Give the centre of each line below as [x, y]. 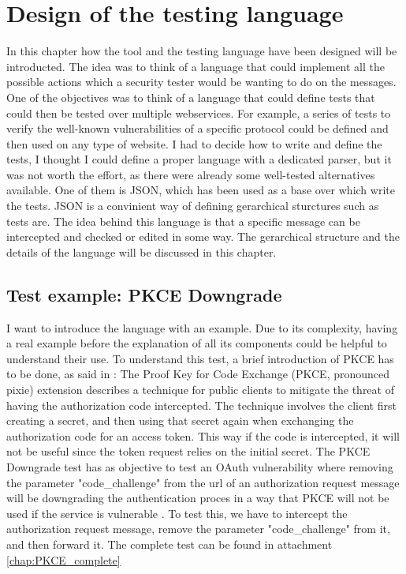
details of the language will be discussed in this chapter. [142, 251]
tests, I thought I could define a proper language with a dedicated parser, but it [199, 159]
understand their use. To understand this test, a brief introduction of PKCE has [200, 358]
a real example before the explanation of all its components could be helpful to [197, 343]
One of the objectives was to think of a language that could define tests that [191, 97]
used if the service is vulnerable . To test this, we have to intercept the [177, 513]
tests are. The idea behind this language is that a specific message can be [183, 221]
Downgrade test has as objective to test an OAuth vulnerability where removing [200, 466]
